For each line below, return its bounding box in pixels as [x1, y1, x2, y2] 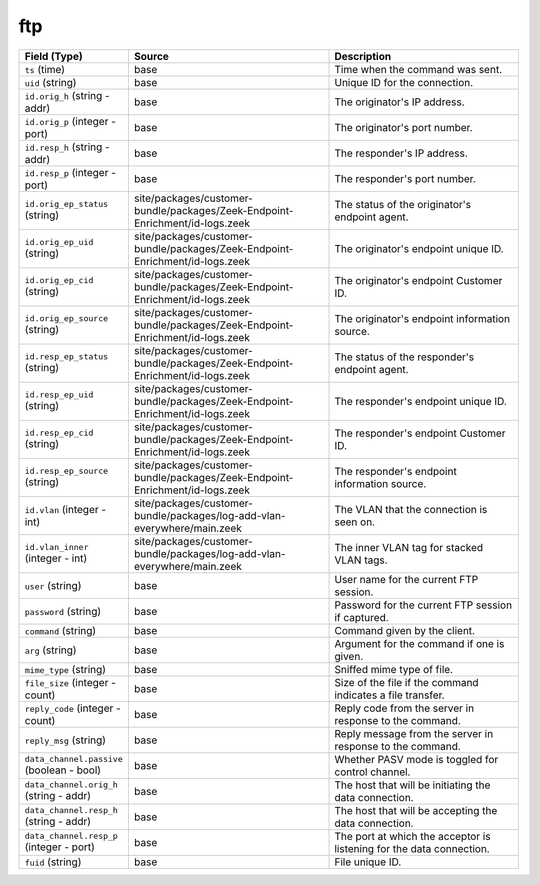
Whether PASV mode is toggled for [334, 752, 499, 766]
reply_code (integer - [24, 701, 122, 715]
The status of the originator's [334, 197, 472, 211]
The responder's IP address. [334, 146, 469, 160]
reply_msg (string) [24, 733, 107, 747]
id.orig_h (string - [24, 88, 110, 102]
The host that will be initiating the [334, 778, 491, 792]
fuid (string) [24, 855, 82, 869]
